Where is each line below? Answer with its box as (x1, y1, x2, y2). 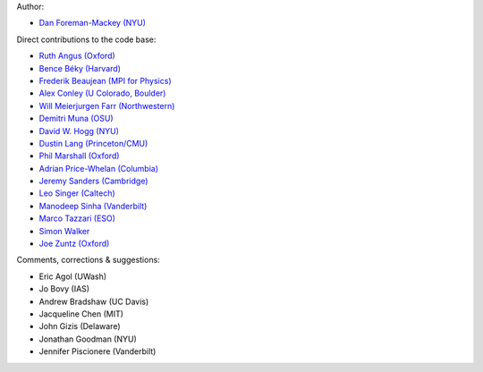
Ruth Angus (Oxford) (38, 50, 115, 62)
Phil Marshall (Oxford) (38, 150, 120, 161)
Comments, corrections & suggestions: (16, 255, 160, 266)
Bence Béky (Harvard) (38, 63, 121, 73)
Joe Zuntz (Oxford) (38, 238, 110, 249)
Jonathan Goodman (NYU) (38, 334, 138, 344)
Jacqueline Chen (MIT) (38, 309, 124, 319)
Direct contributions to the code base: (16, 34, 157, 45)
